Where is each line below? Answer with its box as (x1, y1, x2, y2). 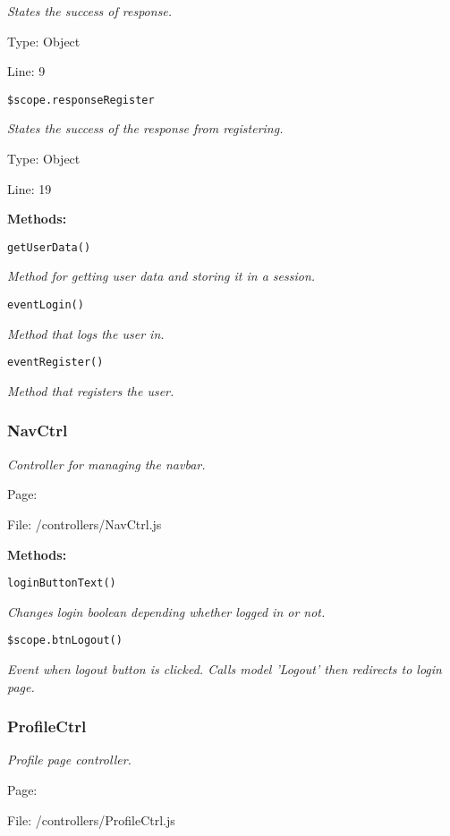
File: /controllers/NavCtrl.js (7, 514, 162, 533)
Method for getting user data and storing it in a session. (7, 266, 316, 285)
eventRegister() (7, 356, 104, 369)
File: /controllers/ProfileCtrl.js (7, 810, 175, 829)
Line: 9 (7, 62, 46, 80)
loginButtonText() (7, 577, 116, 590)
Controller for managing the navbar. (7, 454, 206, 473)
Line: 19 (7, 179, 52, 198)
